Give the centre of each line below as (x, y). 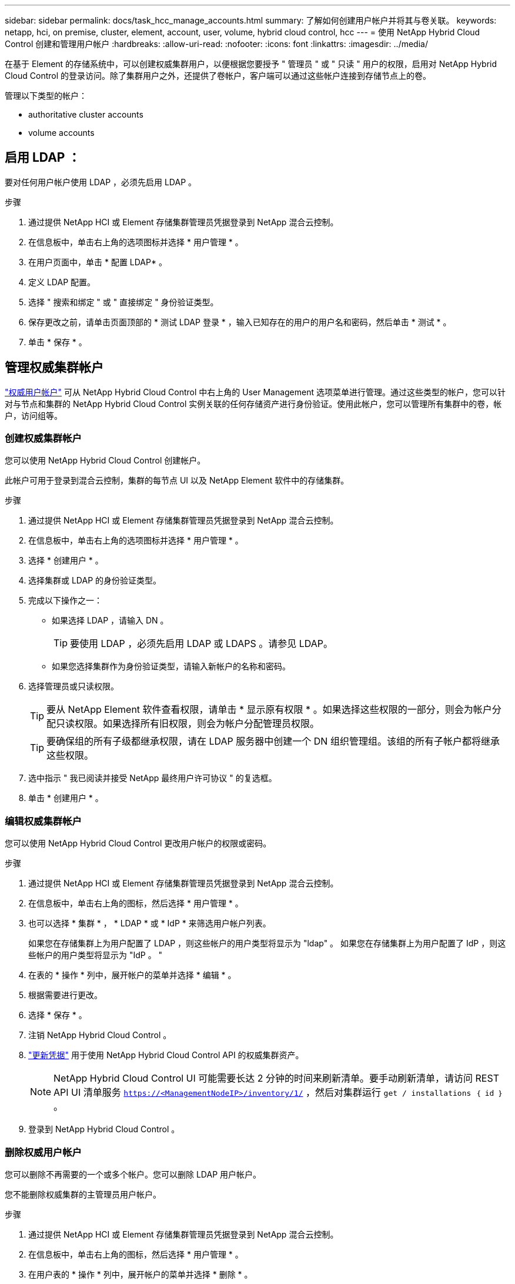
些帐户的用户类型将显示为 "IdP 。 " (96, 955)
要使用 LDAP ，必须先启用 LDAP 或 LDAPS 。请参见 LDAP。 (201, 644)
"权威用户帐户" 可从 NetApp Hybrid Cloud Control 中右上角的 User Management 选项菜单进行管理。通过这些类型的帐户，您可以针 (255, 392)
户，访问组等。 (34, 415)
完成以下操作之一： (65, 601)
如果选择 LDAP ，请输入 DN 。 (110, 621)
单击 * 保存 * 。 (58, 342)
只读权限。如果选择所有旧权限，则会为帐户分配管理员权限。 (188, 724)
